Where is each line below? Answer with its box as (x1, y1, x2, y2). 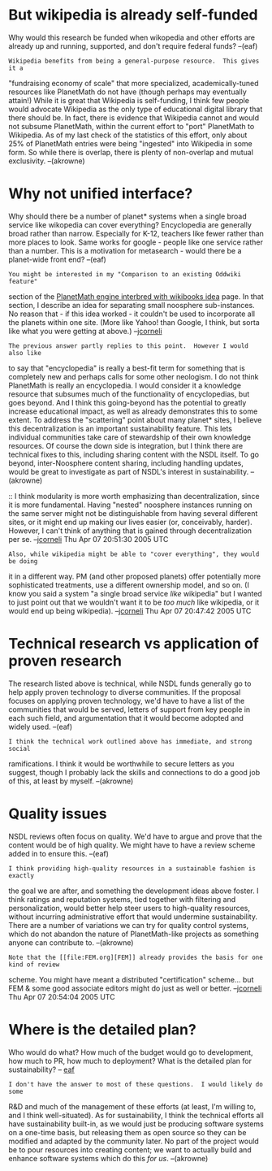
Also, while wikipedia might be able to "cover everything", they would (8, 550, 260, 558)
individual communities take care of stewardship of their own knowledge (8, 432, 252, 442)
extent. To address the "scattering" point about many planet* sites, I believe (8, 414, 262, 424)
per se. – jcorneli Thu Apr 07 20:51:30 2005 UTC (8, 534, 169, 544)
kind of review (8, 961, 60, 969)
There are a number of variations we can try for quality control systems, (8, 920, 249, 930)
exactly (8, 871, 35, 879)
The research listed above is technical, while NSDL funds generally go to (8, 679, 252, 688)
